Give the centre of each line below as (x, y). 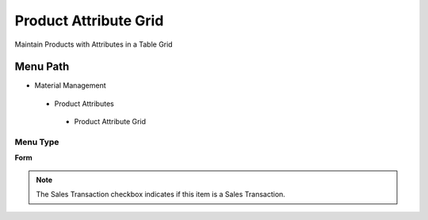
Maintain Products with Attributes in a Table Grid (94, 44)
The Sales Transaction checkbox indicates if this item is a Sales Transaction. (160, 195)
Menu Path (42, 67)
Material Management (70, 85)
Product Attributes (84, 104)
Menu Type (37, 142)
